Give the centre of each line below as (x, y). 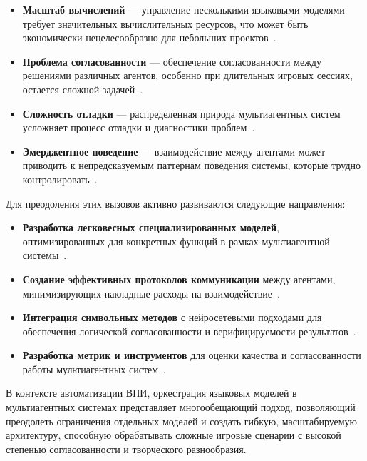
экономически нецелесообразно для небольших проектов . (149, 37)
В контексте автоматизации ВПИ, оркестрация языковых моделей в (151, 393)
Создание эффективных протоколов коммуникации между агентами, (179, 279)
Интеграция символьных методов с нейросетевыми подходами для (172, 317)
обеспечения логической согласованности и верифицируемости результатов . (189, 331)
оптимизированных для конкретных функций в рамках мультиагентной (176, 241)
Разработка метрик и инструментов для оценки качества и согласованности (192, 355)
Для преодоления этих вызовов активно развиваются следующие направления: (176, 203)
